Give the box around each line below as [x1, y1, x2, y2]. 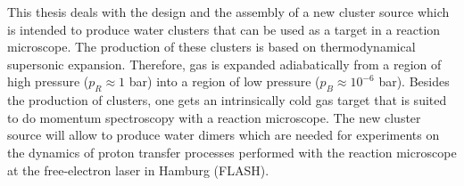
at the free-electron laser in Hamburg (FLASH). [7, 160, 269, 179]
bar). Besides [378, 72, 450, 91]
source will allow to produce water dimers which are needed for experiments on [7, 125, 440, 144]
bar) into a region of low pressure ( [128, 72, 320, 91]
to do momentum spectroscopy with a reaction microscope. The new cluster [7, 108, 421, 126]
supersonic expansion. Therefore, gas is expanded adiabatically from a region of [7, 54, 442, 73]
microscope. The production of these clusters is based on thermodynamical [7, 37, 416, 56]
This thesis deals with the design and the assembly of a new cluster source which [7, 3, 450, 20]
